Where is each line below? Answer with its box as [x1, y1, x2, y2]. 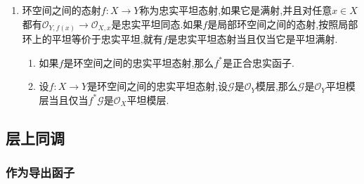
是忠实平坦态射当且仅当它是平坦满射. [167, 32, 338, 46]
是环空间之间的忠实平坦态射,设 [87, 79, 228, 93]
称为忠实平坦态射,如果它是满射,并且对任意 [139, 3, 332, 17]
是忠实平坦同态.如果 [111, 16, 203, 31]
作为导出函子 [6, 164, 75, 181]
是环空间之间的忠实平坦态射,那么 [63, 55, 214, 70]
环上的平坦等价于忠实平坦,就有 [22, 32, 163, 46]
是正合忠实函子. [222, 55, 294, 70]
